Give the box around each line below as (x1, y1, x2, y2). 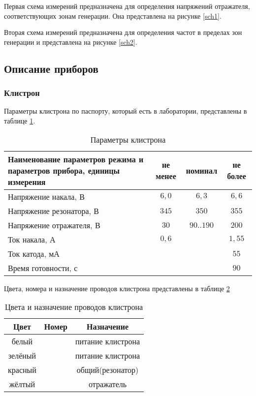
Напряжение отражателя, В (8, 219, 100, 231)
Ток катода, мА (8, 247, 60, 259)
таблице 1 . (4, 115, 35, 125)
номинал (186, 164, 218, 176)
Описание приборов (4, 61, 98, 76)
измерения (8, 176, 46, 187)
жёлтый (9, 378, 35, 390)
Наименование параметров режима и (8, 153, 144, 165)
